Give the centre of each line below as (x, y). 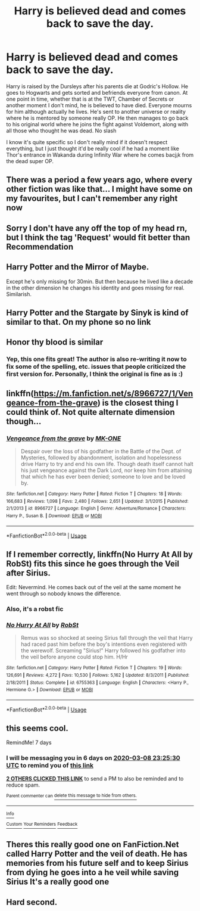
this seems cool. (37, 728)
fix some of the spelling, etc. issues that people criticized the (96, 366)
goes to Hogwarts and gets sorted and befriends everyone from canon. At (97, 92)
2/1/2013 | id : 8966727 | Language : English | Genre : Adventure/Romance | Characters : (96, 509)
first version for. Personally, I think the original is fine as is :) (95, 374)
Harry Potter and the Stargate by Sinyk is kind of (97, 313)
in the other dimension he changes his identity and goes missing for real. (95, 288)
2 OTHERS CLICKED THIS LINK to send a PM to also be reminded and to (95, 778)
